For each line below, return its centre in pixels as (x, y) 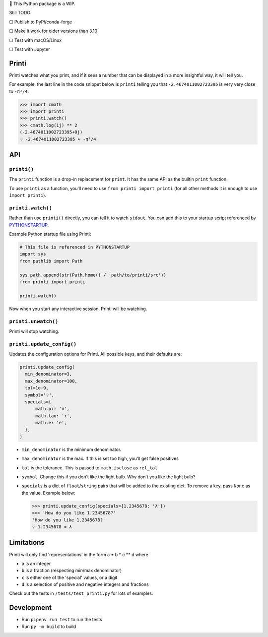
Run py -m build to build (49, 626)
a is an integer (36, 564)
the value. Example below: (48, 493)
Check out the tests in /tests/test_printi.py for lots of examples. (81, 593)
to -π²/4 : (19, 91)
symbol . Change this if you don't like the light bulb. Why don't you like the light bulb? (108, 477)
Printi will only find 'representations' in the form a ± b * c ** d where (79, 554)
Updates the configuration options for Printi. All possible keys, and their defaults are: (96, 354)
